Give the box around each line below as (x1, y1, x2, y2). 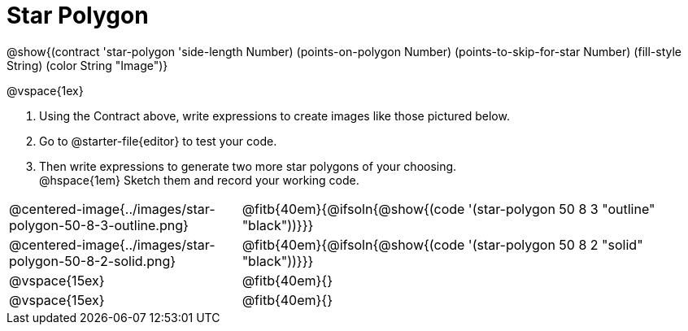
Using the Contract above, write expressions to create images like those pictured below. (39, 108, 510, 123)
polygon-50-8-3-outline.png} (9, 216, 189, 233)
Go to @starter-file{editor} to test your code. (39, 133, 277, 148)
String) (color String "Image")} (7, 58, 168, 72)
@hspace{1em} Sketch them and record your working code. (39, 172, 359, 187)
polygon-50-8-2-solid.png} (9, 252, 176, 269)
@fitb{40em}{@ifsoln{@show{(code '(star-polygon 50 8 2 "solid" (242, 236, 643, 253)
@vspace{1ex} (7, 83, 84, 98)
